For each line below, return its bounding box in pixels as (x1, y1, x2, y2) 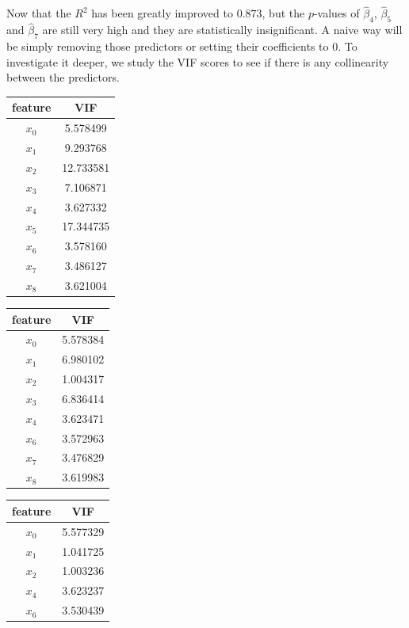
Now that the (6, 5, 71, 21)
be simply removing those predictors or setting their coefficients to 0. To (6, 38, 357, 55)
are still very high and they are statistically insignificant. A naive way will (42, 21, 403, 38)
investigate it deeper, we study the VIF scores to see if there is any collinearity (6, 53, 389, 70)
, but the (262, 5, 305, 21)
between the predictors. (6, 69, 120, 86)
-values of (313, 5, 360, 21)
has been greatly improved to (91, 5, 233, 21)
